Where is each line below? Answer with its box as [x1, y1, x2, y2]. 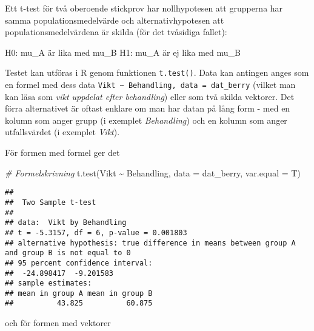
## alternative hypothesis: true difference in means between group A [5, 238, 296, 247]
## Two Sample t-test [5, 198, 96, 207]
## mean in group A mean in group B [5, 289, 153, 298]
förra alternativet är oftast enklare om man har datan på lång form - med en [5, 102, 290, 115]
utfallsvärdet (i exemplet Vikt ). [5, 125, 120, 138]
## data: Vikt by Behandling [5, 218, 127, 227]
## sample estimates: [5, 279, 92, 288]
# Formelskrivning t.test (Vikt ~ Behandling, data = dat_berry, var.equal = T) [5, 166, 301, 179]
